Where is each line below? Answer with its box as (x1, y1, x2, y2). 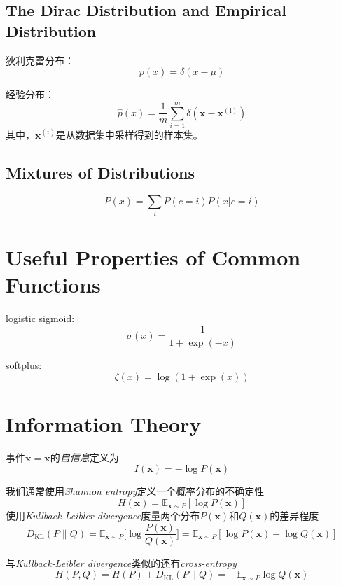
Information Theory (6, 409, 202, 438)
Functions (6, 270, 101, 299)
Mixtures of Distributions (6, 161, 195, 183)
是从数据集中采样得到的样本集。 (55, 127, 203, 141)
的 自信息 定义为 (50, 449, 119, 464)
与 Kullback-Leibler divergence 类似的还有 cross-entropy (6, 555, 237, 570)
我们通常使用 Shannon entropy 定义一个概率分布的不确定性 (6, 484, 265, 498)
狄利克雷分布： (6, 53, 74, 67)
